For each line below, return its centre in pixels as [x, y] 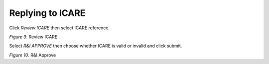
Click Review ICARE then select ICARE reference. [59, 28]
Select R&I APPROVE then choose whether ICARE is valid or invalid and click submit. [96, 46]
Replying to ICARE [47, 13]
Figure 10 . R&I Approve [33, 55]
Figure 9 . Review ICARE [33, 37]
